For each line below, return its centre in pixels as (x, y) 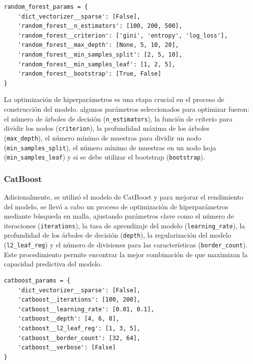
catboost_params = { (37, 280)
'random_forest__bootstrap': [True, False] (90, 74)
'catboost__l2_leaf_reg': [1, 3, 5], (79, 328)
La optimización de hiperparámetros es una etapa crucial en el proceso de (114, 99)
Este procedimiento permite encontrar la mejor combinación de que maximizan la (126, 254)
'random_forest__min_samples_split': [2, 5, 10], (100, 54)
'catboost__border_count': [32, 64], (79, 338)
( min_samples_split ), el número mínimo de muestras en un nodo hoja (110, 147)
